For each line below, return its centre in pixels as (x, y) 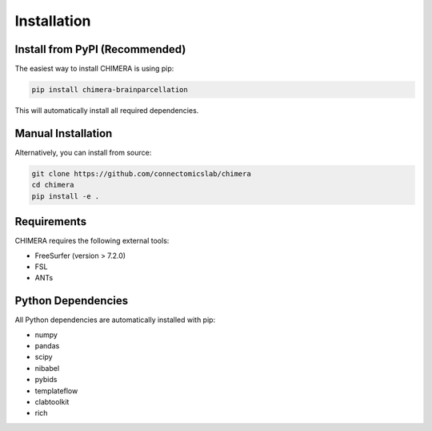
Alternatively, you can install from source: (83, 152)
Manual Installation (64, 133)
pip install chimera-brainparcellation (110, 90)
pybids (46, 380)
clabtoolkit (52, 402)
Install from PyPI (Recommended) (100, 49)
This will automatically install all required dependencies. (107, 111)
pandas (47, 346)
